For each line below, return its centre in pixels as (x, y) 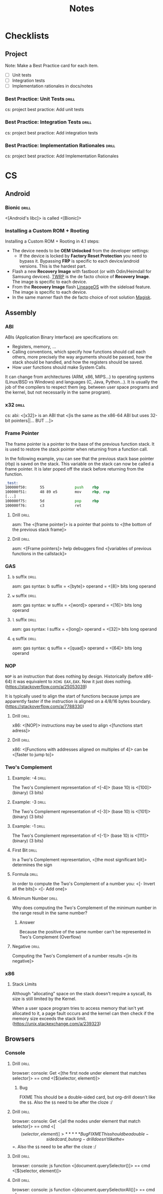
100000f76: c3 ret (43, 505)
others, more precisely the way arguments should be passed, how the (82, 357)
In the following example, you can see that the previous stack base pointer (80, 458)
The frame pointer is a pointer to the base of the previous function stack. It (80, 444)
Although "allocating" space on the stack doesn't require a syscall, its (82, 993)
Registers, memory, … (34, 346)
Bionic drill (18, 208)
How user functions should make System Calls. (59, 367)
